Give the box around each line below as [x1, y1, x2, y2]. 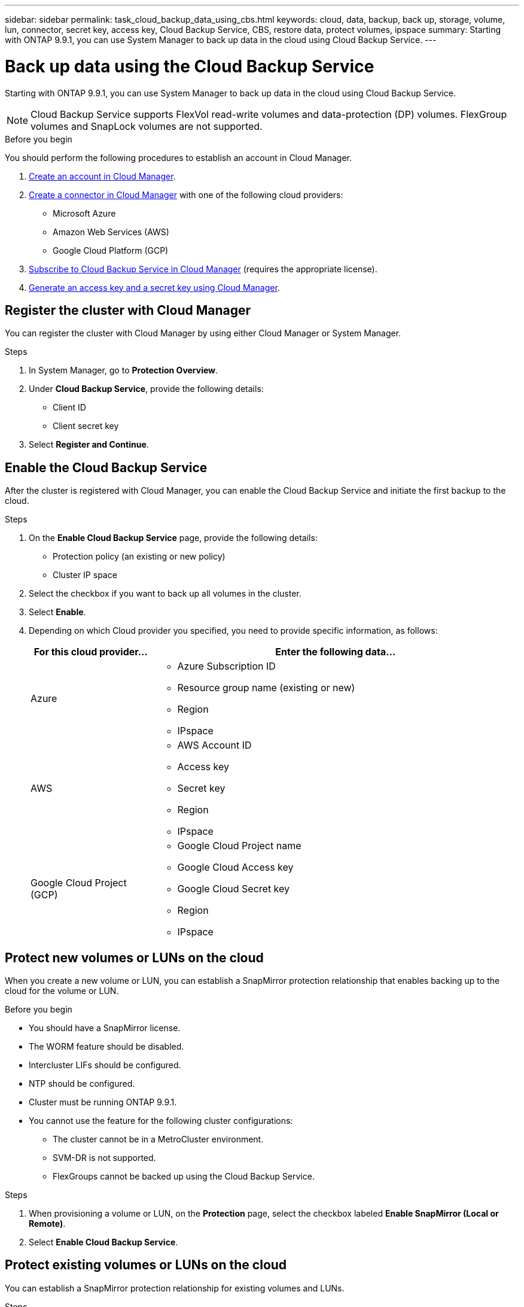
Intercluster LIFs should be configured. [29, 1060, 181, 1071]
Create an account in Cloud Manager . [29, 171, 176, 181]
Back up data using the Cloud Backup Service [5, 56, 374, 77]
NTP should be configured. [29, 1078, 135, 1089]
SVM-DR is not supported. [53, 1153, 156, 1163]
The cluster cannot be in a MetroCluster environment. [53, 1134, 264, 1145]
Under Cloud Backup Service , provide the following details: [29, 384, 264, 394]
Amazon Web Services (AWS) [53, 226, 169, 237]
